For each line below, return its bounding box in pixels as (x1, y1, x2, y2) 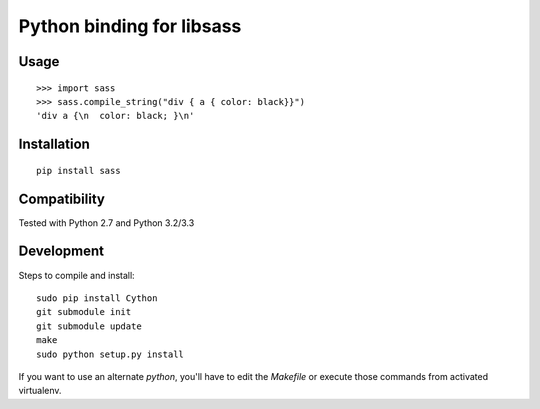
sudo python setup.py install (36, 348, 185, 360)
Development (18, 243, 105, 260)
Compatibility (18, 190, 105, 207)
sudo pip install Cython (36, 292, 158, 304)
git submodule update (36, 320, 142, 332)
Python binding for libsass (18, 15, 242, 37)
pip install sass (36, 165, 121, 176)
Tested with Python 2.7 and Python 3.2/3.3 (18, 216, 195, 229)
